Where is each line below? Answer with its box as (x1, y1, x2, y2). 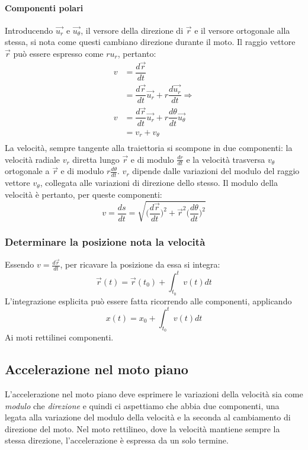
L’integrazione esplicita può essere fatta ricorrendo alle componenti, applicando (5, 294, 292, 307)
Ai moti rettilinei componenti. (5, 331, 114, 343)
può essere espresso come (13, 47, 104, 59)
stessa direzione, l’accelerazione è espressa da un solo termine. (5, 434, 229, 446)
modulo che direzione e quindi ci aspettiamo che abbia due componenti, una (5, 399, 280, 412)
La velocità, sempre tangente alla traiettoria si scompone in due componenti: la (5, 142, 293, 154)
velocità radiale (5, 153, 60, 165)
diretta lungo (72, 153, 120, 165)
